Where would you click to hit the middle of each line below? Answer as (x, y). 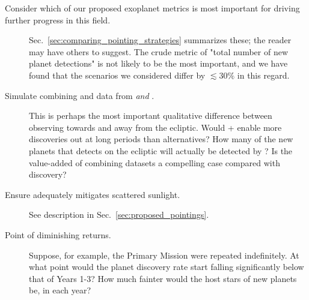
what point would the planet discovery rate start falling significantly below (167, 267)
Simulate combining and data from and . (80, 95)
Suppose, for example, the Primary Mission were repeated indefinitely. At (164, 255)
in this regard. (263, 75)
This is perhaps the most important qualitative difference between (151, 115)
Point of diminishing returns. (58, 234)
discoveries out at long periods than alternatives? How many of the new (161, 139)
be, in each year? (60, 290)
